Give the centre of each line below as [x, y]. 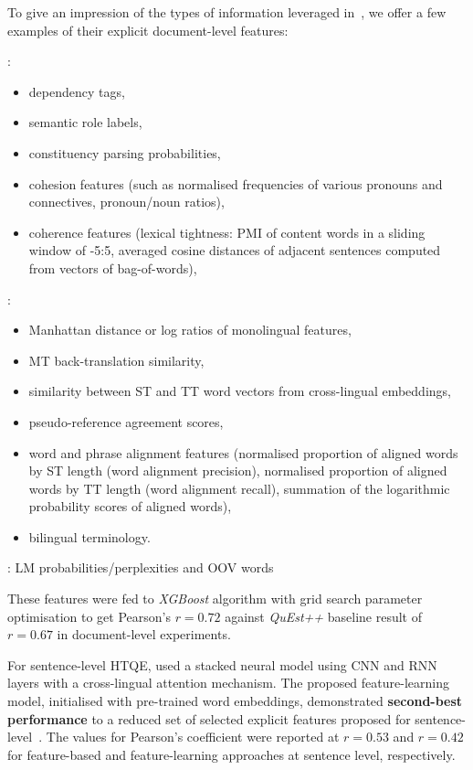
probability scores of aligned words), [130, 506]
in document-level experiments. [144, 634]
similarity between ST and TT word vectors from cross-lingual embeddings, [240, 391]
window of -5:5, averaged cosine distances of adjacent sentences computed [235, 250]
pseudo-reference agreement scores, [126, 421]
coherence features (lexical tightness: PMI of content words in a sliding [227, 232]
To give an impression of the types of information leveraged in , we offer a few [227, 12]
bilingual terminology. [89, 536]
